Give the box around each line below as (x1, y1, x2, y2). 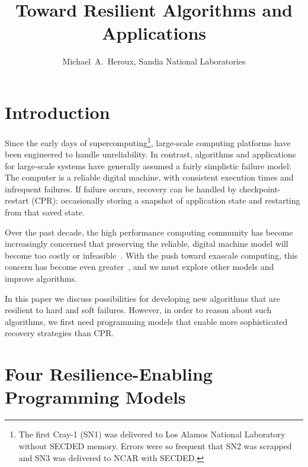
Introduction (5, 99, 110, 124)
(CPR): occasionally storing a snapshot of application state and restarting (31, 194, 300, 207)
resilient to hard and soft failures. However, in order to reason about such (5, 304, 272, 316)
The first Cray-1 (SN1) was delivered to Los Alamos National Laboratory (18, 428, 285, 440)
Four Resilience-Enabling (5, 362, 213, 386)
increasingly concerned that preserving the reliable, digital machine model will (5, 237, 288, 250)
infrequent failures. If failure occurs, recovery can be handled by (5, 182, 237, 195)
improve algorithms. (5, 272, 77, 285)
